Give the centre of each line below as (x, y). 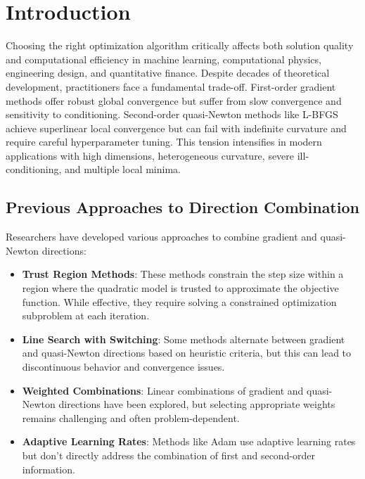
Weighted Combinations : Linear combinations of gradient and (163, 390)
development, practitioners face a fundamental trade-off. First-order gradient (171, 86)
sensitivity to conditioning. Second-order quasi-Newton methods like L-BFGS (172, 114)
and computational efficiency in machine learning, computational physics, (164, 59)
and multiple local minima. (123, 169)
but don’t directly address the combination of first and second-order (169, 455)
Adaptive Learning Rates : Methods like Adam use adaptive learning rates (189, 441)
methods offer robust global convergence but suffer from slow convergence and (174, 100)
